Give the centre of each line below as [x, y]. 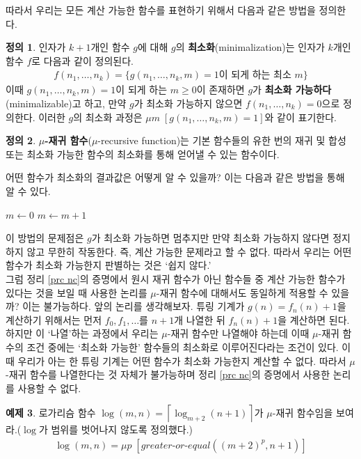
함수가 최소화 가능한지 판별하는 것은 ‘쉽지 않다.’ [109, 265]
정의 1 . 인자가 [36, 47]
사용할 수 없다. [49, 388]
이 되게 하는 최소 [255, 76]
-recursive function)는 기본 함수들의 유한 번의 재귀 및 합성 [222, 140]
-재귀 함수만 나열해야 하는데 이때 [238, 333]
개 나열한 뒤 [200, 319]
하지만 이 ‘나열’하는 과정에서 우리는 [82, 333]
